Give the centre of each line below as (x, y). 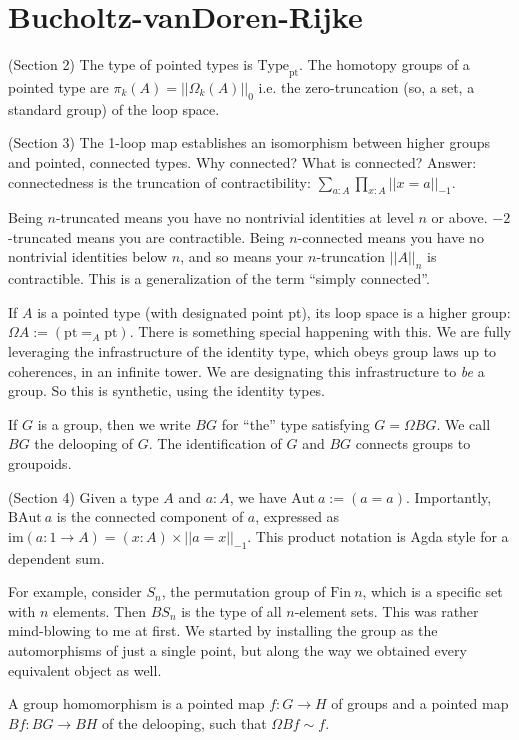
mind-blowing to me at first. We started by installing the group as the (223, 630)
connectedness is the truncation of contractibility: (159, 181)
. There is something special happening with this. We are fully (320, 331)
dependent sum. (56, 557)
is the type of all (231, 610)
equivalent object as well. (85, 669)
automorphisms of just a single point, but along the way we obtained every (237, 649)
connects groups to (413, 443)
